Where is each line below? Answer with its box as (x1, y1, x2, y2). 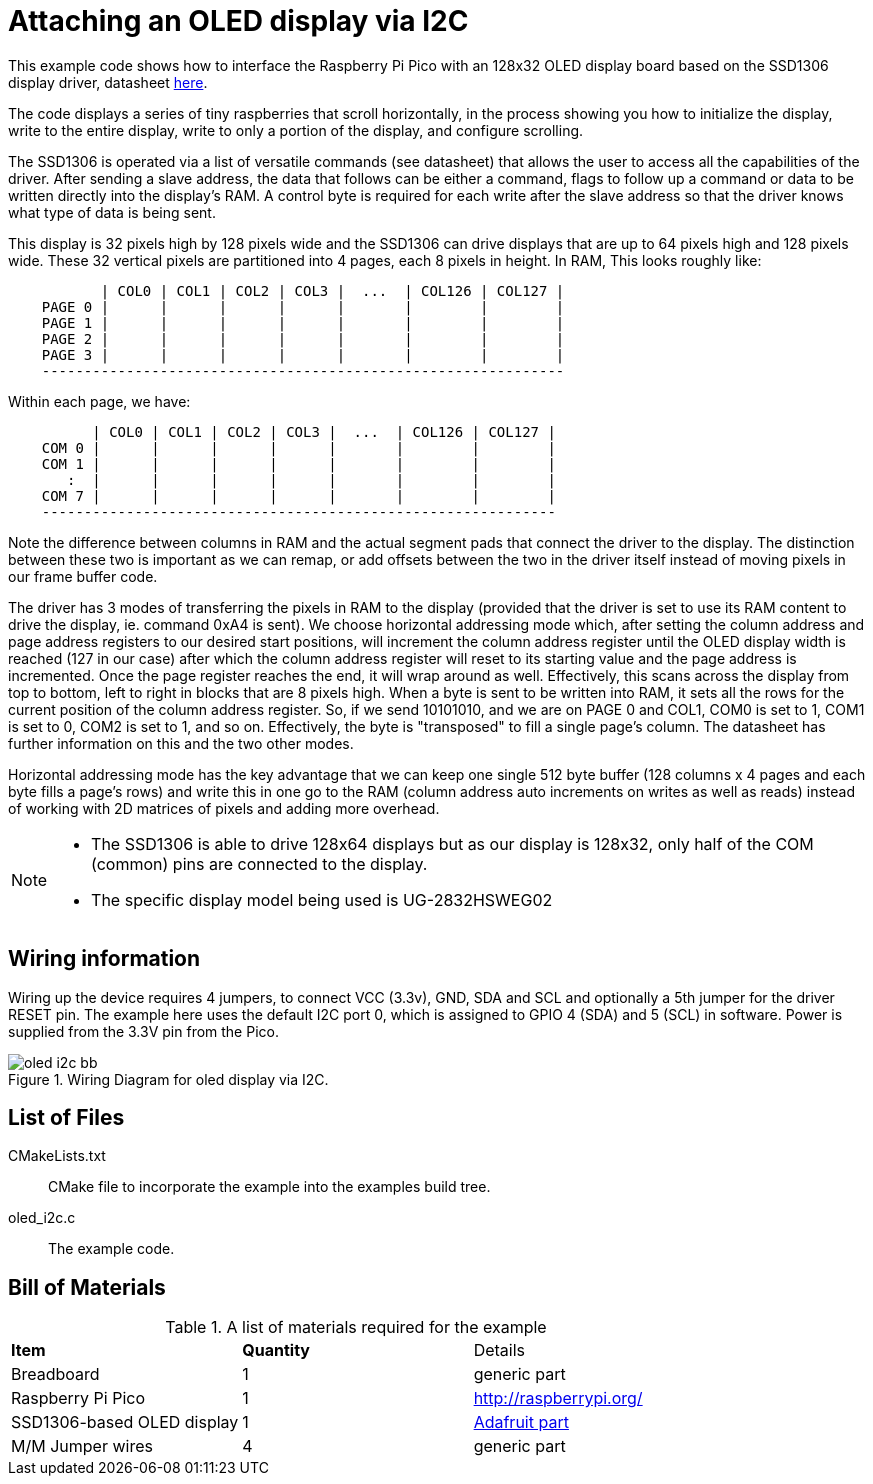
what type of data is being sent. (8, 203, 216, 221)
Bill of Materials (8, 1274, 166, 1300)
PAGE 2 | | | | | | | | (41, 330, 565, 347)
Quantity (242, 1340, 310, 1361)
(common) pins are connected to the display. (91, 853, 428, 874)
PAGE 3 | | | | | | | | (41, 346, 565, 363)
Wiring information (8, 946, 201, 972)
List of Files (8, 1105, 125, 1131)
